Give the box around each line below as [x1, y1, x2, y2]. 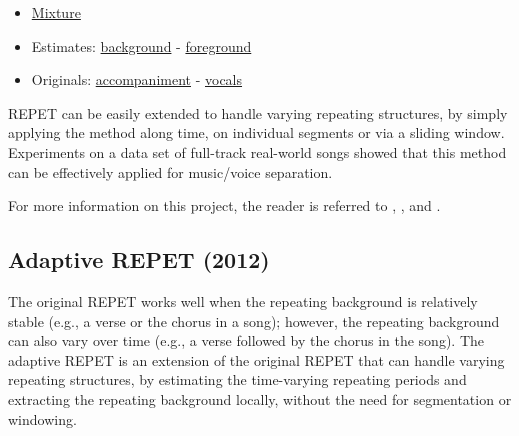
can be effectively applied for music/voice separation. [8, 161, 333, 182]
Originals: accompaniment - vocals [31, 69, 243, 90]
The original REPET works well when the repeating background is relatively [8, 290, 478, 311]
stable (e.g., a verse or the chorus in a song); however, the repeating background [8, 310, 500, 331]
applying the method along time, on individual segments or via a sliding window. [8, 122, 505, 143]
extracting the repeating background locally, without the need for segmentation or [8, 388, 512, 409]
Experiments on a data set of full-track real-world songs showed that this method [8, 141, 507, 162]
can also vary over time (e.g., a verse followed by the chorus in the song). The [8, 330, 485, 351]
